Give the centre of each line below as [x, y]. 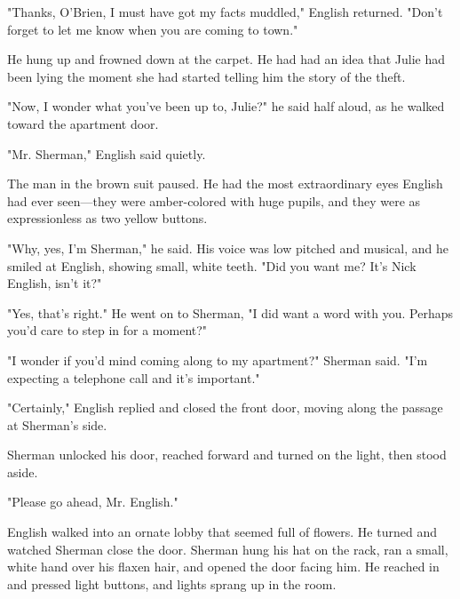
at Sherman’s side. [57, 424]
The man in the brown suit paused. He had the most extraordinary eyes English [225, 184]
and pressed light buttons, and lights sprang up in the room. [172, 583]
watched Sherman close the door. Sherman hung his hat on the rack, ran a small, [228, 549]
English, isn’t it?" [55, 283]
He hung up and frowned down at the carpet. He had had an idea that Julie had [226, 59]
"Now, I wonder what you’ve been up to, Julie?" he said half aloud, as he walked [226, 106]
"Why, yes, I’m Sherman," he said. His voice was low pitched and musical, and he [228, 248]
